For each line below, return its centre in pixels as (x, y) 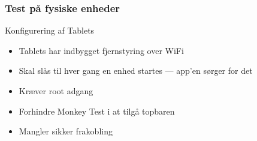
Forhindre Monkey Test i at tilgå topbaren (97, 111)
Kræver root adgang (56, 91)
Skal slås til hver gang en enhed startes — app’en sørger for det (136, 70)
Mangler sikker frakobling (66, 131)
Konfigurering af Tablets (50, 30)
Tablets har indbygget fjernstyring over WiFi (101, 50)
